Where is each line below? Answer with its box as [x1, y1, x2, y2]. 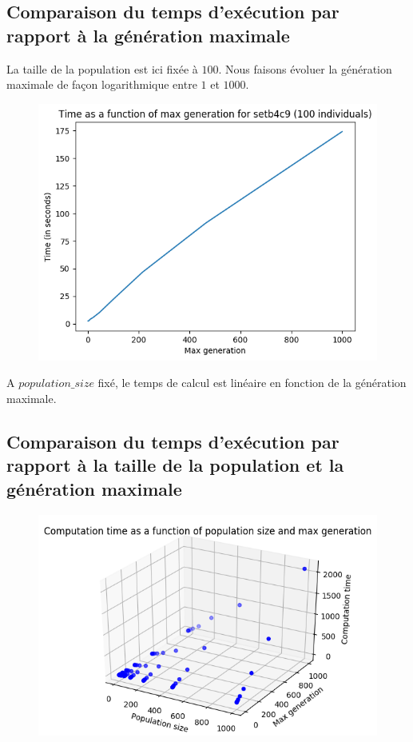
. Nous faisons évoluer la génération [218, 60, 392, 77]
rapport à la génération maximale [6, 22, 290, 47]
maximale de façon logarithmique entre [6, 76, 197, 93]
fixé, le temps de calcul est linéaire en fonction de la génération [97, 374, 407, 391]
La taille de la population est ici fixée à [6, 60, 198, 77]
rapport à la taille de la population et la [6, 453, 344, 477]
